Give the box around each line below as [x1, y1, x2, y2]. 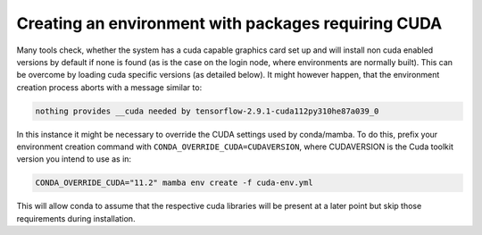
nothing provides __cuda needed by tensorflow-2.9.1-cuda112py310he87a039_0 [35, 105, 379, 116]
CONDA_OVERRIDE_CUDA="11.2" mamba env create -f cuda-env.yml [35, 178, 313, 188]
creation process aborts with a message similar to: [16, 81, 203, 93]
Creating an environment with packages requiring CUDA [16, 13, 443, 33]
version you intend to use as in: [16, 154, 132, 164]
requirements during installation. [16, 213, 136, 223]
